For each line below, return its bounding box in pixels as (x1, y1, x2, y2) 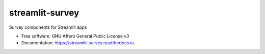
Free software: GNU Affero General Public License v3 (21, 33, 130, 39)
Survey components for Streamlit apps (9, 24, 87, 30)
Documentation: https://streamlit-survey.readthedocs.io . (21, 40, 135, 46)
